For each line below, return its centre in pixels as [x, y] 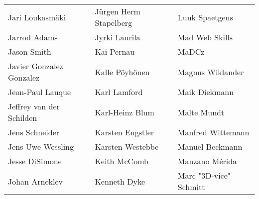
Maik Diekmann [206, 92]
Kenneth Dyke [120, 181]
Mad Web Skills [205, 37]
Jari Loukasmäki [37, 17]
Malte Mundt [201, 112]
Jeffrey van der [34, 106]
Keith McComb [122, 161]
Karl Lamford [119, 92]
